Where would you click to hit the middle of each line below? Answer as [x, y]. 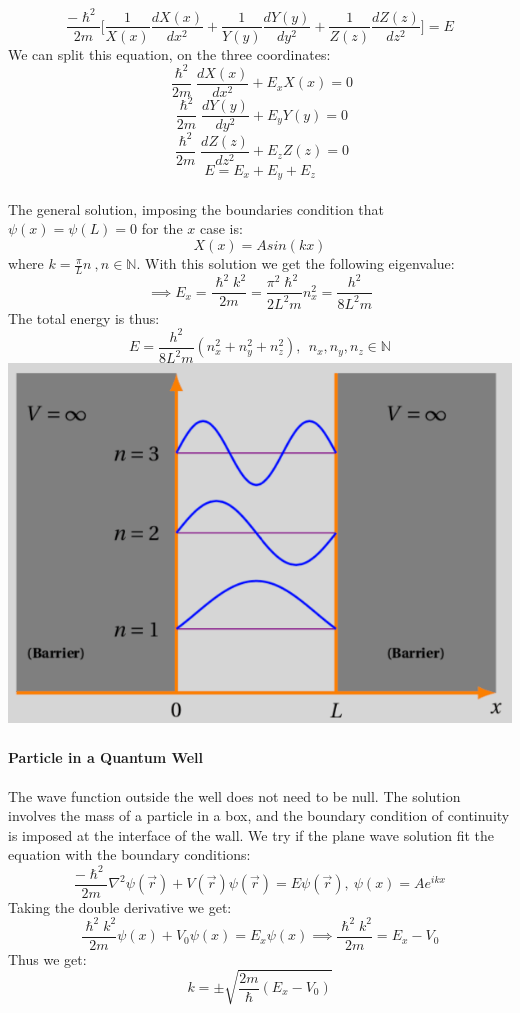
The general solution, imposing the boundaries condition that [196, 208]
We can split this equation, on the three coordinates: [169, 53]
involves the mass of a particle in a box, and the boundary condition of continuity [259, 815]
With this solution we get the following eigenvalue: [300, 263]
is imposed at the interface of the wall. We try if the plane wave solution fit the [251, 834]
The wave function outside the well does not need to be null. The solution [234, 795]
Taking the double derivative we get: [120, 906]
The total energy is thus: [84, 317]
